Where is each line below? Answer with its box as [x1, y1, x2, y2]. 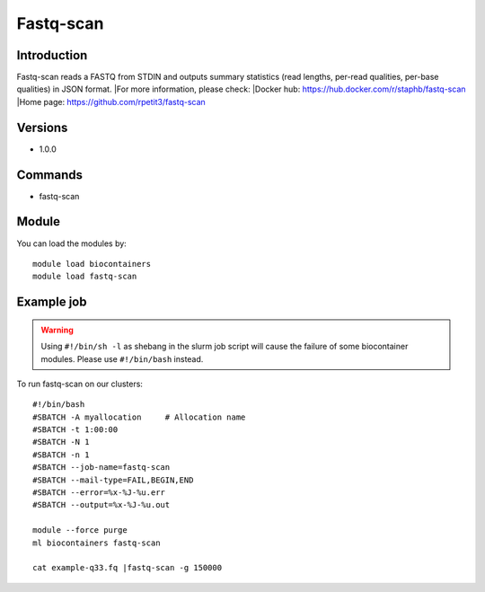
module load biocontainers [32, 259, 152, 269]
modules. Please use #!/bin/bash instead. [40, 353, 204, 364]
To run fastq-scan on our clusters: [16, 378, 144, 389]
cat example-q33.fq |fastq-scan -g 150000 [32, 562, 223, 573]
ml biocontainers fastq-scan [32, 537, 161, 548]
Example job [16, 295, 87, 310]
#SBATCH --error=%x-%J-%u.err [32, 488, 166, 498]
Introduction [16, 48, 88, 63]
